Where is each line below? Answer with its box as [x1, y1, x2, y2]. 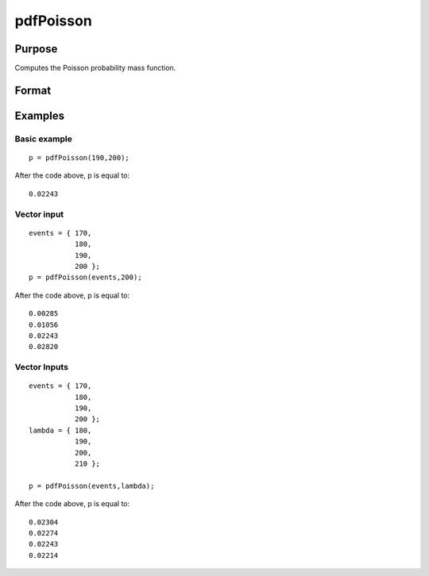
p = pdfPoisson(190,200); [29, 153, 130, 163]
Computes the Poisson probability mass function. [14, 63, 176, 73]
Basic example [14, 133, 73, 144]
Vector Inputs [14, 362, 69, 373]
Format [14, 83, 52, 97]
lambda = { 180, [29, 425, 92, 435]
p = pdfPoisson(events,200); [29, 273, 142, 282]
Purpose [14, 42, 58, 56]
